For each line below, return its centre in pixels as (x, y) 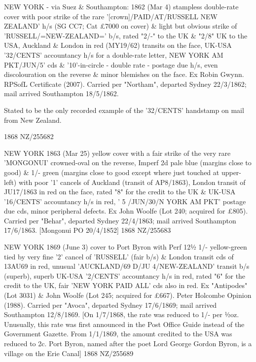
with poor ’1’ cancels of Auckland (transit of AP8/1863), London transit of (132, 182)
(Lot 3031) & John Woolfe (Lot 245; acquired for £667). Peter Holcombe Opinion (128, 295)
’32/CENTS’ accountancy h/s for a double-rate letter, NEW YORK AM (114, 54)
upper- (231, 172)
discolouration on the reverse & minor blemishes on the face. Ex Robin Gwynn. (124, 74)
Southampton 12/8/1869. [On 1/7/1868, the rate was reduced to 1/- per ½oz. (122, 314)
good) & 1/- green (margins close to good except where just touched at (112, 172)
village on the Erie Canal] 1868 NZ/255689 (69, 353)
